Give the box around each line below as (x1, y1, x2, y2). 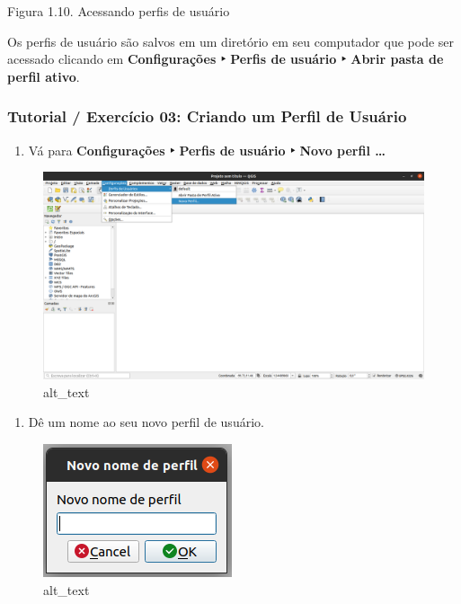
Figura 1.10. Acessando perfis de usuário (7, 2, 230, 20)
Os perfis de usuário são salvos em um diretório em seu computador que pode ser (7, 31, 455, 50)
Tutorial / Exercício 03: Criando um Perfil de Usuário (7, 105, 407, 128)
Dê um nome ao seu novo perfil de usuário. (28, 413, 264, 431)
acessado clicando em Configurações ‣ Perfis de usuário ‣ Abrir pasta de (7, 49, 444, 68)
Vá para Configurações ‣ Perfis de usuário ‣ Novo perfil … (28, 140, 386, 159)
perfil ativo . (7, 67, 80, 85)
